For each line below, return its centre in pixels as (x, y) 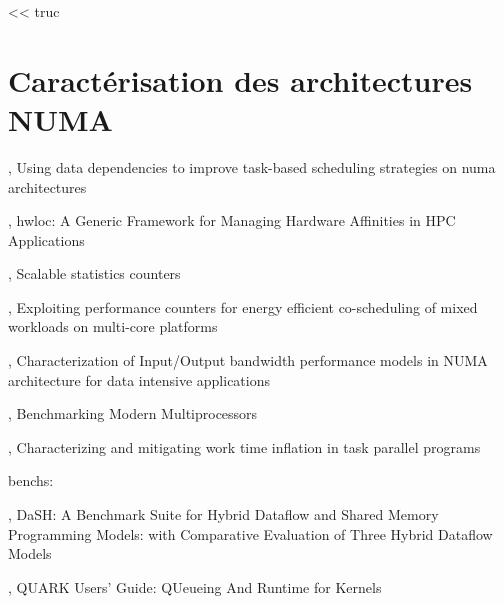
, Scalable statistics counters (94, 273)
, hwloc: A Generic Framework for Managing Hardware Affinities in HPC (232, 220)
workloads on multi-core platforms (113, 326)
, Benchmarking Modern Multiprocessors (133, 413)
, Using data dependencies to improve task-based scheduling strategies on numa (252, 166)
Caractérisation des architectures (240, 79)
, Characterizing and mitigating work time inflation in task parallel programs (244, 446)
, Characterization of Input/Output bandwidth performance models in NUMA (248, 360)
